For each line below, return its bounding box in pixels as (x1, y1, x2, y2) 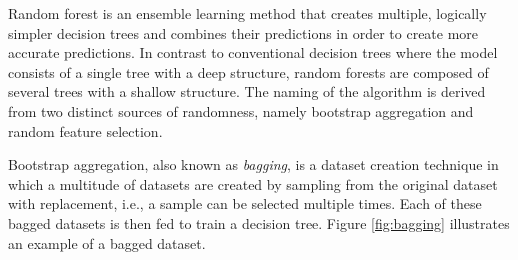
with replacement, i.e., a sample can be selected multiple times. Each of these (8, 193, 482, 214)
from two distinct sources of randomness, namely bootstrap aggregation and (8, 100, 474, 121)
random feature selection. (8, 120, 163, 141)
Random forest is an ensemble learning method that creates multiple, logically (8, 3, 487, 23)
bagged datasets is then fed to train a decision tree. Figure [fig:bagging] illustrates (8, 212, 510, 233)
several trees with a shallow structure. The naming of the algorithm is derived (8, 81, 486, 102)
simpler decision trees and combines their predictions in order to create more (8, 22, 479, 43)
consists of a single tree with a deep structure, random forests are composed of (8, 61, 489, 82)
